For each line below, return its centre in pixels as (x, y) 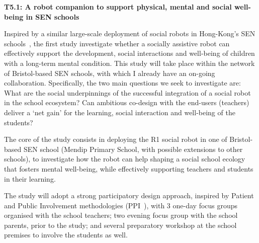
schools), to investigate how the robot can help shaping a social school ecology (125, 159)
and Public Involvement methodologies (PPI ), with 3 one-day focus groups (121, 205)
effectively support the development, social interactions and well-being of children (129, 53)
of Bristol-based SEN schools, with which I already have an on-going (110, 73)
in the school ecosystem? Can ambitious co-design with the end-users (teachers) (127, 102)
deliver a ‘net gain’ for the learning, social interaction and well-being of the (120, 112)
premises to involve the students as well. (66, 235)
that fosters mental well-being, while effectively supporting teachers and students (129, 168)
